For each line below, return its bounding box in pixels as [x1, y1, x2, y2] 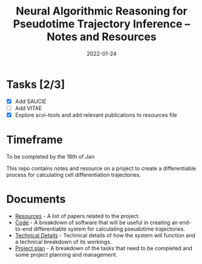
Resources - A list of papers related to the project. [15, 212, 140, 219]
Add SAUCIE [15, 97, 47, 105]
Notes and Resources [46, 30, 157, 44]
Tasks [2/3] [6, 78, 65, 91]
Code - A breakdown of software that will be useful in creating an [15, 219, 178, 226]
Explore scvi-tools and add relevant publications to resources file [15, 111, 177, 119]
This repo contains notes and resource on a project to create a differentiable [6, 165, 197, 172]
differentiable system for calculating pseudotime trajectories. [33, 225, 186, 233]
